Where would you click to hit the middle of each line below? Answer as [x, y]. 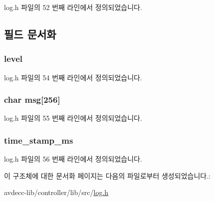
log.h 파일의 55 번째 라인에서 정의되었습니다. [73, 118]
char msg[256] [32, 100]
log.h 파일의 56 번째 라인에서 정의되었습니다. [73, 159]
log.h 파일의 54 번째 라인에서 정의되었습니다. [73, 77]
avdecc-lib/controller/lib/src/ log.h [56, 192]
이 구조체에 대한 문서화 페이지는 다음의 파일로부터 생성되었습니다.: [107, 175]
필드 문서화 [30, 34]
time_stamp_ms [39, 140]
